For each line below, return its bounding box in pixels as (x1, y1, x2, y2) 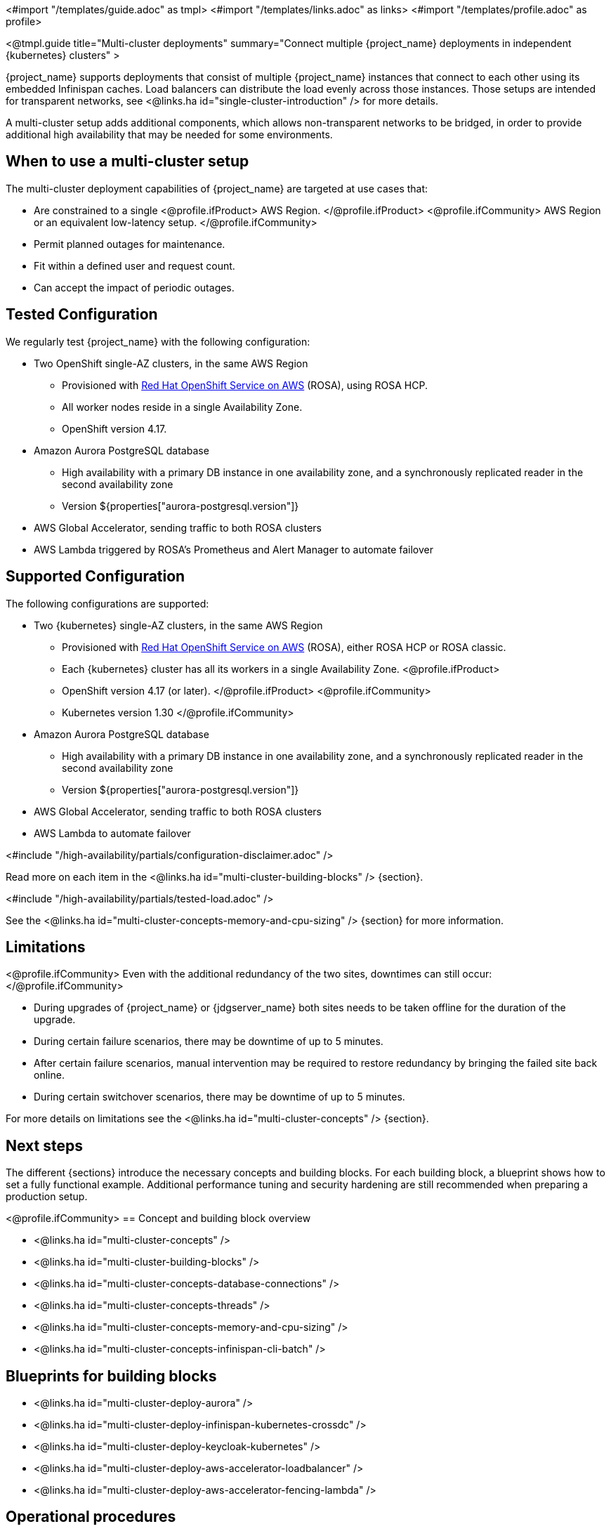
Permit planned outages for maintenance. (34, 237, 225, 250)
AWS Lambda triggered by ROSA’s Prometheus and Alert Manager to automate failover (34, 543, 433, 556)
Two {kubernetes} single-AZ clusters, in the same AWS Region (34, 619, 323, 631)
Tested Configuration (6, 305, 158, 324)
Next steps (6, 1136, 83, 1155)
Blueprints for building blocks (6, 1367, 217, 1385)
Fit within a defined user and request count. (34, 259, 235, 272)
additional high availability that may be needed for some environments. (6, 129, 333, 140)
